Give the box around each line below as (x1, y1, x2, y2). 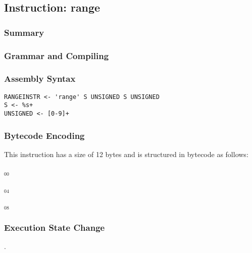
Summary (4, 26, 44, 38)
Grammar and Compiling (4, 49, 109, 62)
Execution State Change (4, 221, 105, 234)
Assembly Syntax (4, 72, 76, 85)
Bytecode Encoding (4, 129, 85, 141)
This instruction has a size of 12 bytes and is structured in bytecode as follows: (4, 148, 248, 159)
